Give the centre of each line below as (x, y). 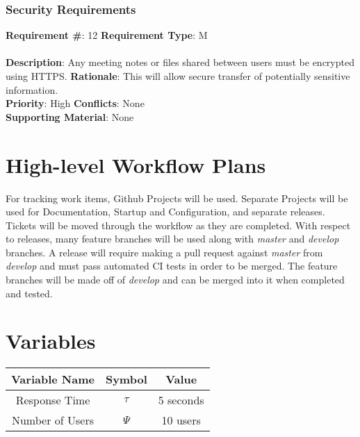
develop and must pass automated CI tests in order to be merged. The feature (172, 266)
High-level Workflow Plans (136, 164)
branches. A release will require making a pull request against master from (164, 252)
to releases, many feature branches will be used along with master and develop (172, 239)
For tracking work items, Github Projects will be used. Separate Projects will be (177, 198)
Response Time (53, 400)
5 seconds (181, 400)
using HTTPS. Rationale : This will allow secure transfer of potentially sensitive (178, 76)
